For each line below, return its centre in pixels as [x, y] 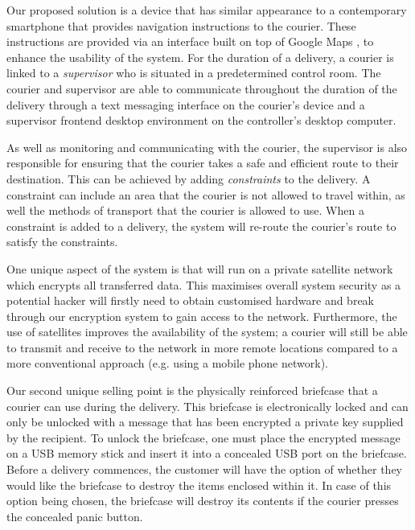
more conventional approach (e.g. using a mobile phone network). [167, 363]
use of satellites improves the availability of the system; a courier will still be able [207, 332]
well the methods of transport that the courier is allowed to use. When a [185, 210]
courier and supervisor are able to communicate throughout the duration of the [202, 88]
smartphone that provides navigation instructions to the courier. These [181, 25]
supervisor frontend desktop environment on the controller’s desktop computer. [201, 120]
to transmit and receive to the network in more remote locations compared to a [202, 347]
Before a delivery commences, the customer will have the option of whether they [204, 469]
